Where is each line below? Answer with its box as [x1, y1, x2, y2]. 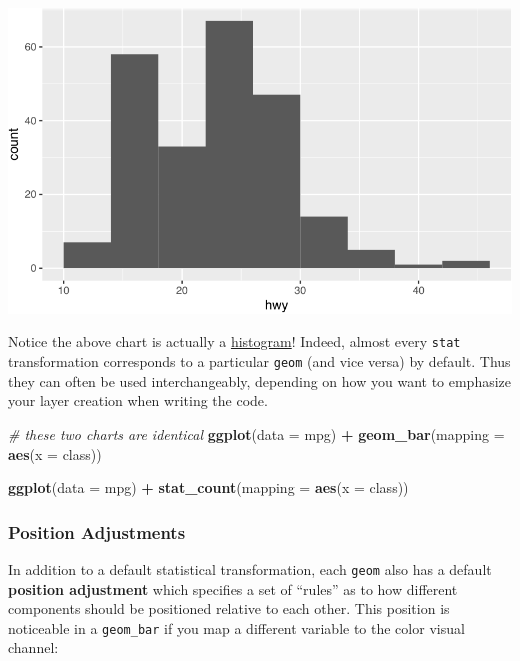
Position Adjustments [8, 519, 186, 544]
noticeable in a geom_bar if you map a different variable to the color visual [8, 617, 465, 638]
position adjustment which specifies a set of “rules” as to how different [8, 578, 458, 599]
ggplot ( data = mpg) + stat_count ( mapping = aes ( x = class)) [8, 477, 409, 498]
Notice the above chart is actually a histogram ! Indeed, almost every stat [8, 331, 461, 352]
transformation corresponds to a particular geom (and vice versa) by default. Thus [8, 351, 511, 372]
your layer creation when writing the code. [8, 390, 268, 411]
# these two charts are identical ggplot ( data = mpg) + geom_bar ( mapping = [8, 423, 505, 444]
